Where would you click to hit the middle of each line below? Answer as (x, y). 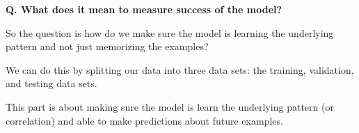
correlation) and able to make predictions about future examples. (144, 120)
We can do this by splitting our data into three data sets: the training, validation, (180, 69)
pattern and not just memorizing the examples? (107, 46)
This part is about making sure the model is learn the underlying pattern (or (170, 106)
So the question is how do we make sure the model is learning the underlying (170, 32)
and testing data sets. (51, 83)
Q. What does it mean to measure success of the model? (144, 9)
